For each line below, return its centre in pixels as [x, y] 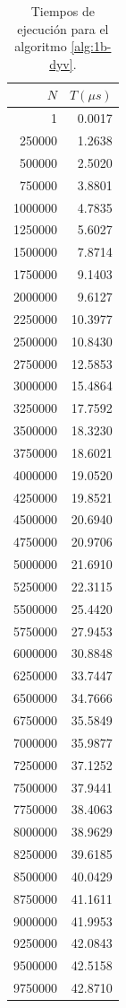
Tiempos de [63, 11]
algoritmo [41, 46]
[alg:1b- [91, 46]
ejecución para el [63, 28]
